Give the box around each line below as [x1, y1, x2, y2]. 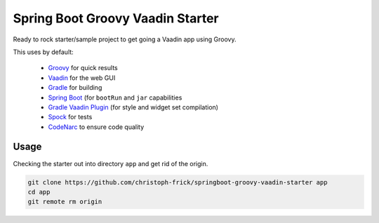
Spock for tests [48, 113, 93, 121]
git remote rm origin [27, 198, 102, 206]
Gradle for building [48, 83, 102, 92]
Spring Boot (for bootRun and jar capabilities [48, 93, 182, 102]
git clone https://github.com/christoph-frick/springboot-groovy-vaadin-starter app [27, 178, 328, 186]
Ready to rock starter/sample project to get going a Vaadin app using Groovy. [13, 35, 237, 43]
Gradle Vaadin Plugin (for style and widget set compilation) [48, 102, 219, 111]
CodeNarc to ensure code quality [48, 123, 145, 131]
